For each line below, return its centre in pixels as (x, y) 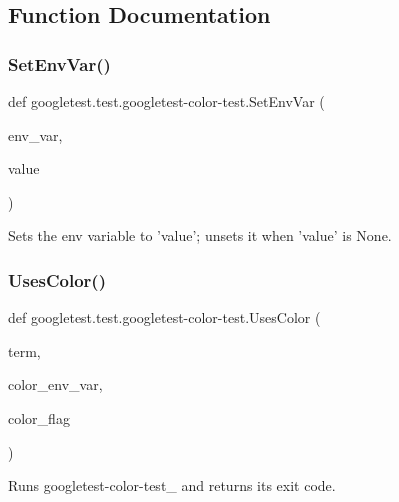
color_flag (39, 417)
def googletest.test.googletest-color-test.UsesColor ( (164, 317)
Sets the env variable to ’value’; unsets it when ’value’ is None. (200, 235)
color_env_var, (55, 384)
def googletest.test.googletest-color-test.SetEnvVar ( (166, 101)
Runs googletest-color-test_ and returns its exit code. (172, 485)
